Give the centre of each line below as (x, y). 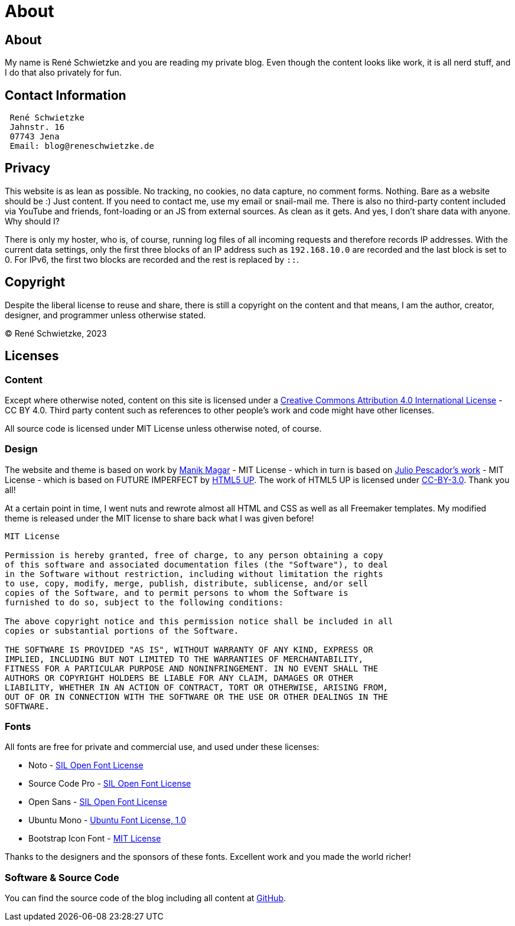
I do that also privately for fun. (63, 73)
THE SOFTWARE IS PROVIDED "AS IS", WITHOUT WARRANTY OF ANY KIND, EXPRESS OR (189, 649)
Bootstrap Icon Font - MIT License (95, 839)
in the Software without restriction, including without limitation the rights (194, 574)
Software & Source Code (62, 877)
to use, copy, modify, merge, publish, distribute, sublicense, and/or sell (187, 583)
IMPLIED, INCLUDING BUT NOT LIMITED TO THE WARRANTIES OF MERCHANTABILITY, (184, 659)
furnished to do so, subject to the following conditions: (144, 602)
